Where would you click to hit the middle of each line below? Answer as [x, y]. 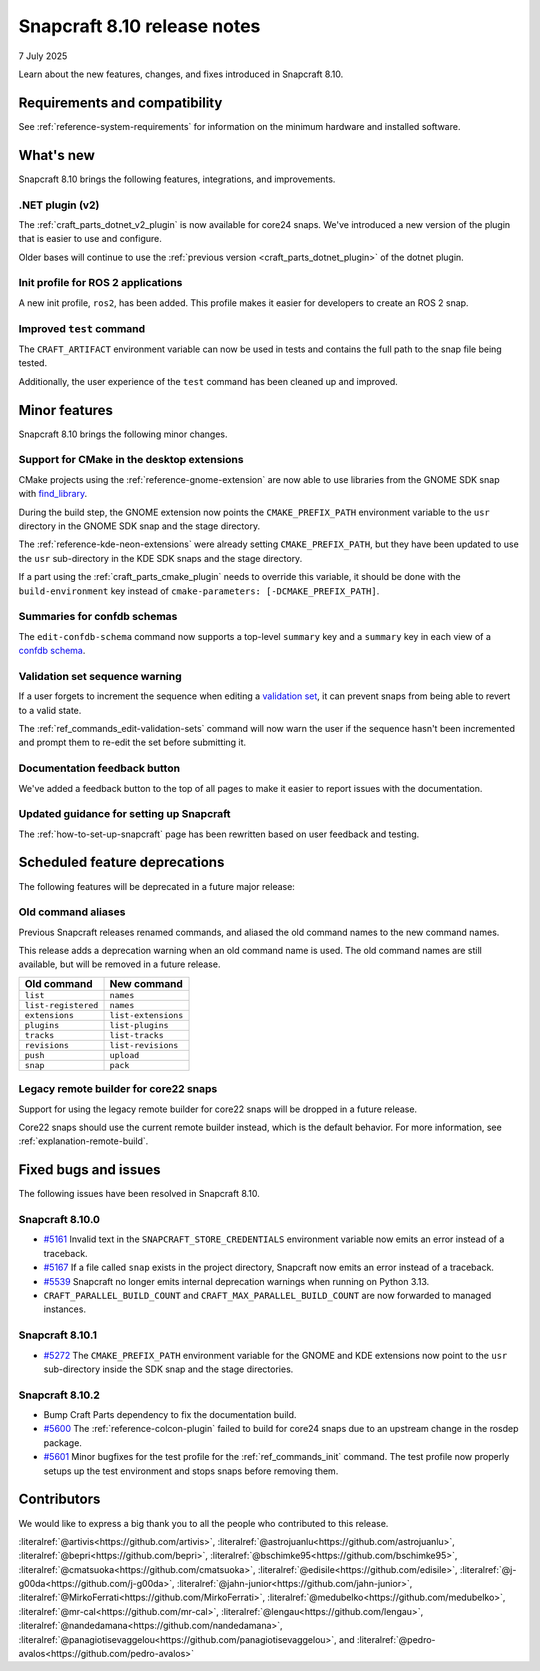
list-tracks [136, 1035]
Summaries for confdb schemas [98, 617]
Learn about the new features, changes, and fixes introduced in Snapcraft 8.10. [181, 74]
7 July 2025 [43, 56]
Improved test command [82, 328]
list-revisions [144, 1045]
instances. [65, 1309]
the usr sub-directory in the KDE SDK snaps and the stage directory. [160, 558]
